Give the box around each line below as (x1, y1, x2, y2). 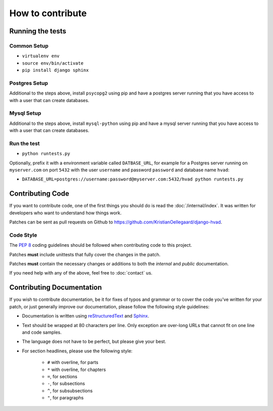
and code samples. (22, 329, 62, 335)
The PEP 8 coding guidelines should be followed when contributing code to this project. (9, 242, 192, 248)
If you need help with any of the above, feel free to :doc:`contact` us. (9, 270, 153, 276)
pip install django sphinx (22, 67, 89, 73)
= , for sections (47, 373, 78, 379)
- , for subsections (47, 381, 85, 387)
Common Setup (9, 42, 49, 49)
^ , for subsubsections (47, 387, 93, 394)
